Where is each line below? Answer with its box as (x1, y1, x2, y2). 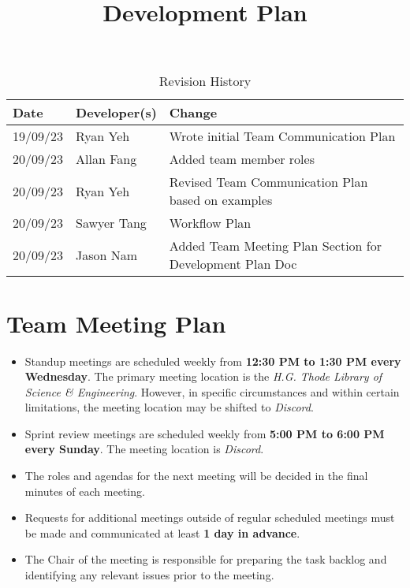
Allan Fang (76, 150, 137, 169)
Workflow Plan (169, 214, 252, 233)
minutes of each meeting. (24, 482, 145, 499)
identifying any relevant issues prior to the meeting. (24, 567, 274, 583)
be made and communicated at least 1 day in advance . (24, 524, 300, 541)
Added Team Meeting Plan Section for (169, 236, 382, 255)
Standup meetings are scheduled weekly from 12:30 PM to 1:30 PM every (24, 352, 401, 369)
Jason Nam (76, 245, 138, 264)
